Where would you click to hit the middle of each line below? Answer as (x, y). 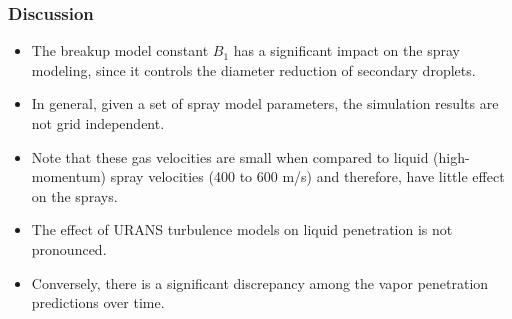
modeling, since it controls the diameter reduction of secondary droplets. (253, 69)
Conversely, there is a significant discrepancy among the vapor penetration (260, 282)
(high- (451, 156)
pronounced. (69, 248)
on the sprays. (74, 195)
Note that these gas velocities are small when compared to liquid (230, 156)
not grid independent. (98, 123)
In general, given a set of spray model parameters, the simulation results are (265, 103)
